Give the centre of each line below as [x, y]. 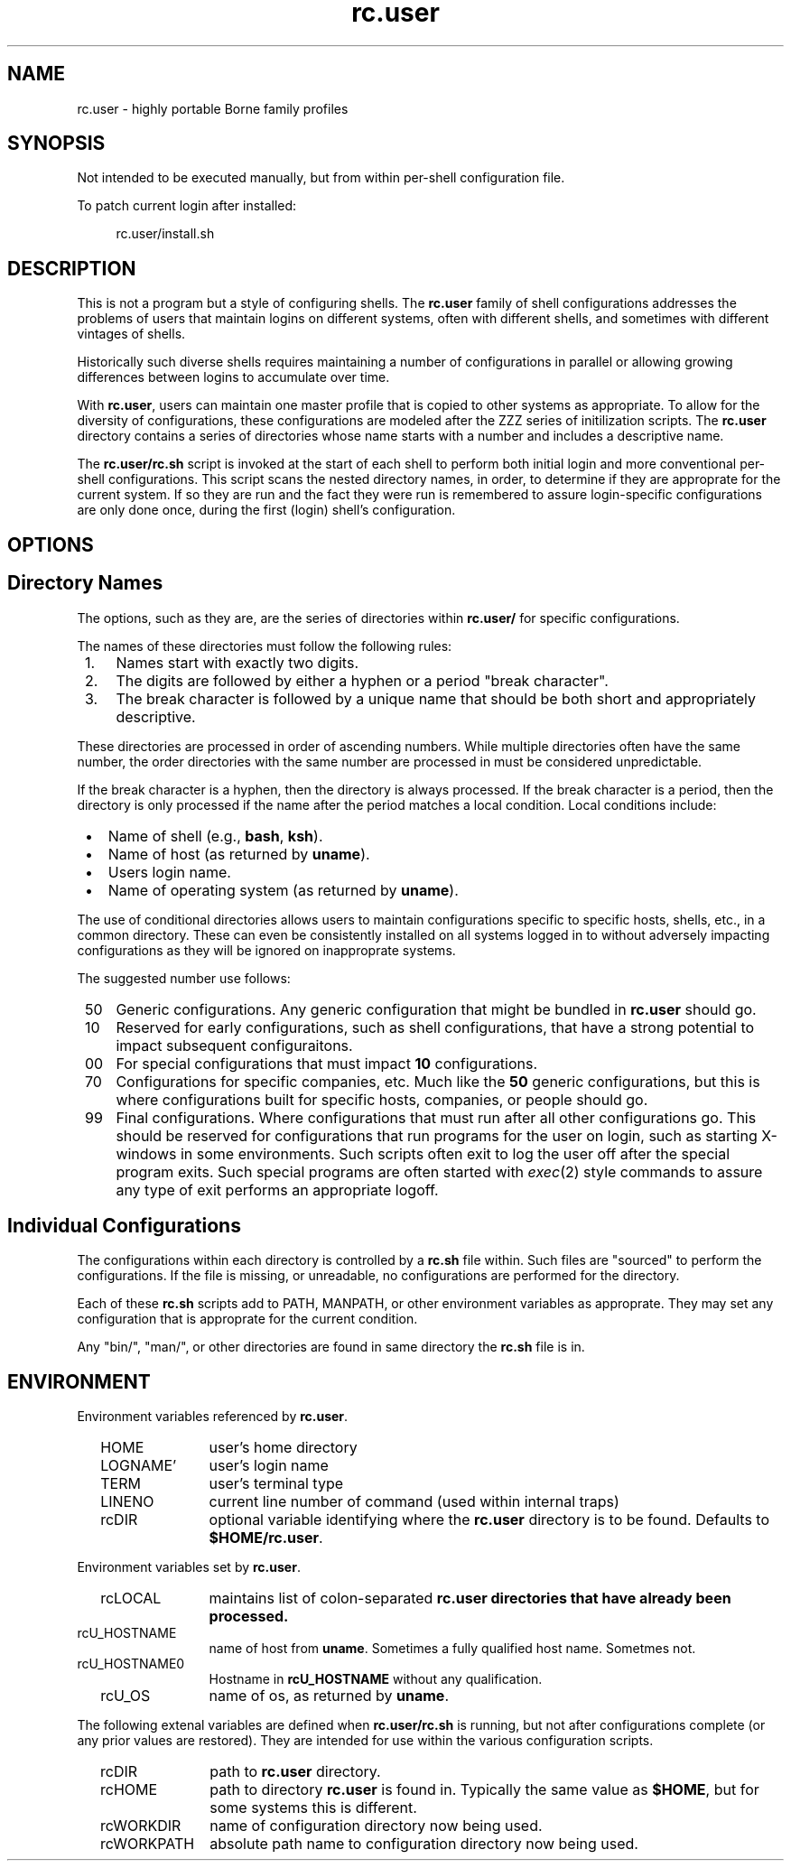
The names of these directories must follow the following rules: [265, 646]
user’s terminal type [276, 1484]
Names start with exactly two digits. [237, 662]
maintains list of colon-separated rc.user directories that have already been [470, 1598]
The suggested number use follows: [184, 978]
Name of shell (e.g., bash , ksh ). [215, 836]
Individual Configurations [124, 1225]
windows [146, 1153]
